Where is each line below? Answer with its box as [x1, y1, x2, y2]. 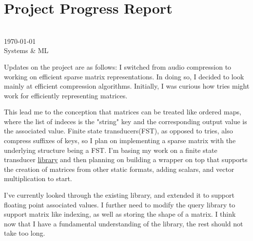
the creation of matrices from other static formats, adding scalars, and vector [4, 164, 234, 174]
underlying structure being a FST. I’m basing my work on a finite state [4, 145, 217, 155]
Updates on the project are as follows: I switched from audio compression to [4, 61, 232, 72]
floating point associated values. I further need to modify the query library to [4, 199, 235, 209]
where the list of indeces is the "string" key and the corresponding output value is [4, 116, 247, 126]
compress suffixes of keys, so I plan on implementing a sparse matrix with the [4, 135, 236, 146]
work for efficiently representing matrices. [4, 90, 128, 100]
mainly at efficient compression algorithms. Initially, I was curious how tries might [4, 81, 250, 91]
